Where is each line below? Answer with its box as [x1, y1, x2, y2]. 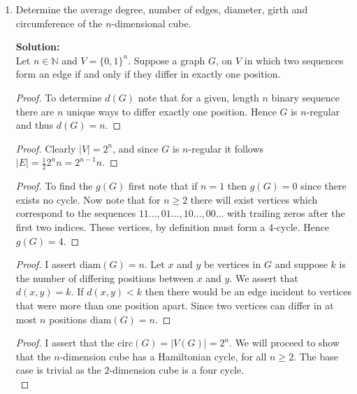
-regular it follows [188, 141, 264, 155]
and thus [15, 118, 54, 132]
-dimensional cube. [111, 15, 191, 30]
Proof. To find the [15, 178, 93, 193]
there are [15, 104, 54, 118]
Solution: [15, 39, 60, 54]
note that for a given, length [138, 90, 259, 104]
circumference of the [15, 15, 103, 30]
